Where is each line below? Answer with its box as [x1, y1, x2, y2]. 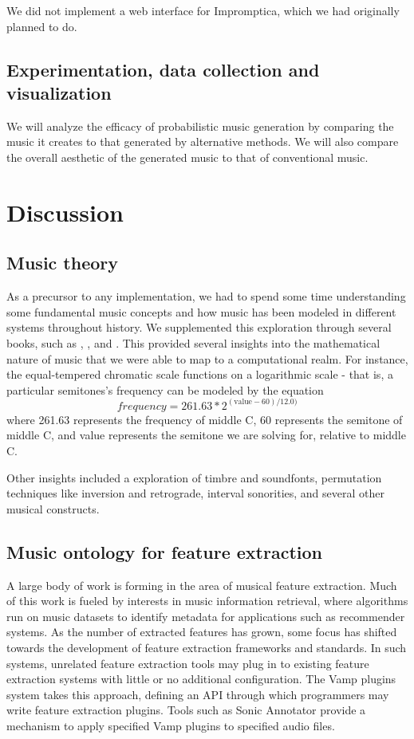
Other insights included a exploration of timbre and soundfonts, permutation [6, 469, 382, 485]
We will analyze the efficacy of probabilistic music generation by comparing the [6, 117, 394, 134]
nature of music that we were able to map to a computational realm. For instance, [6, 350, 408, 367]
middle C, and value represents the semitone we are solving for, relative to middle [6, 426, 406, 443]
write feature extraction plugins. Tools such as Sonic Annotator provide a [6, 702, 366, 718]
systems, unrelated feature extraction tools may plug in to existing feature [6, 654, 369, 671]
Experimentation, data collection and [6, 57, 320, 81]
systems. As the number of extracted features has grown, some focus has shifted [6, 623, 397, 640]
